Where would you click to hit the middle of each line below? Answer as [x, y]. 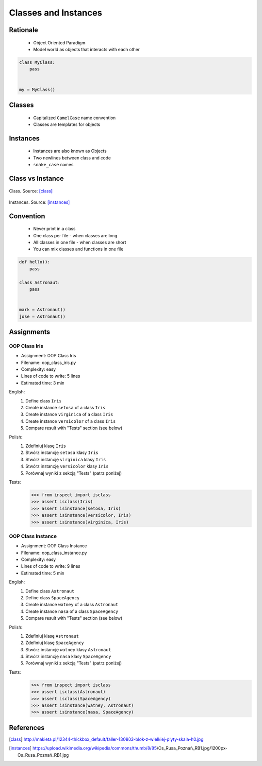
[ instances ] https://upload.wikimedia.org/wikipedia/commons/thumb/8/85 [83, 748]
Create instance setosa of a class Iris [65, 408]
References [27, 727]
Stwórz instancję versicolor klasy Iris [67, 466]
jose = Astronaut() [42, 316]
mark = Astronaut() [42, 310]
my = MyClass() [37, 89]
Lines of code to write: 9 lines [51, 566]
